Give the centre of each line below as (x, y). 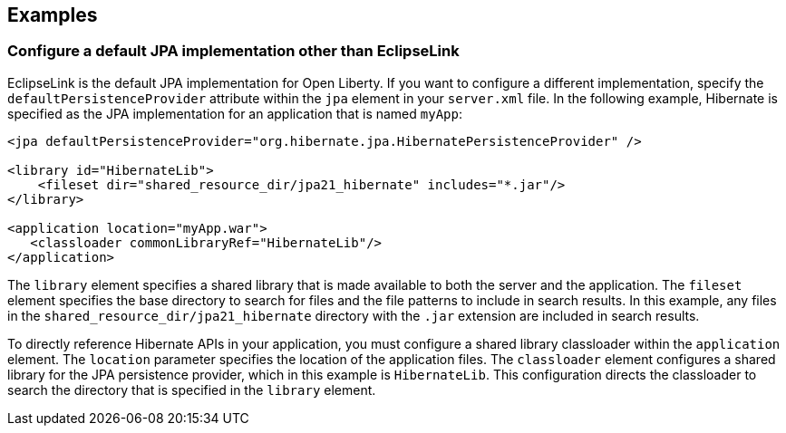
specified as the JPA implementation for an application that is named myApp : (235, 113)
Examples (53, 15)
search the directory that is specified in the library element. (192, 390)
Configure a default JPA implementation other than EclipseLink (233, 51)
